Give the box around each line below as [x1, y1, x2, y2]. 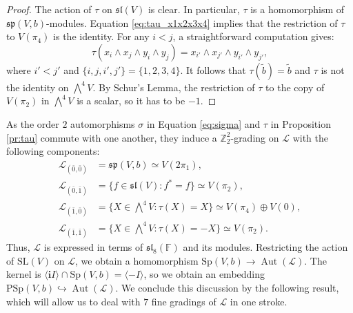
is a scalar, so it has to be [77, 93, 185, 108]
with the [292, 130, 328, 144]
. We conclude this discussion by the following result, [115, 280, 339, 294]
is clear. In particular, [148, 2, 240, 16]
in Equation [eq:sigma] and [146, 116, 261, 131]
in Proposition [270, 116, 331, 131]
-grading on [230, 130, 279, 144]
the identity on [6, 79, 69, 94]
